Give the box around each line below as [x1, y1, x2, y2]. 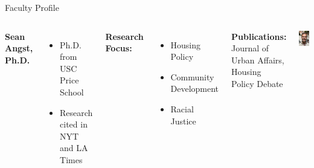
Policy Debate [231, 77, 283, 89]
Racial [170, 102, 194, 115]
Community [170, 70, 214, 83]
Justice [170, 114, 196, 127]
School [60, 85, 84, 98]
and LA [60, 141, 88, 154]
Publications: [231, 30, 287, 42]
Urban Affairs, [231, 53, 284, 66]
